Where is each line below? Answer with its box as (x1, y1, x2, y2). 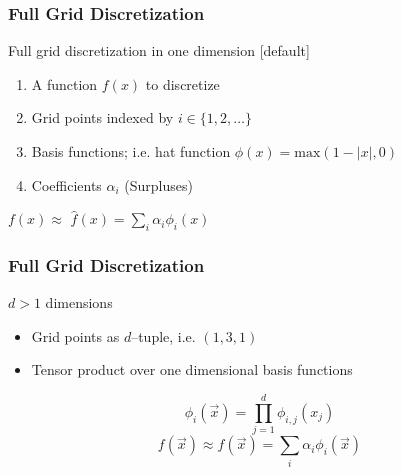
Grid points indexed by (31, 107, 174, 128)
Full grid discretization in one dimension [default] (8, 40, 310, 61)
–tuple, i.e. (131, 325, 196, 346)
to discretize (145, 73, 220, 94)
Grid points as (31, 325, 120, 346)
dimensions (45, 292, 113, 313)
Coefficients (31, 174, 102, 195)
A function (31, 73, 98, 94)
